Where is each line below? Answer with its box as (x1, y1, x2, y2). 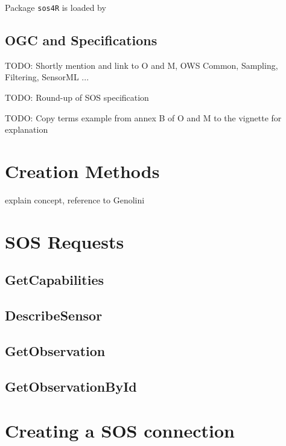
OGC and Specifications (5, 31, 157, 49)
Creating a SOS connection (5, 418, 235, 443)
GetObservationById (5, 377, 137, 395)
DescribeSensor (5, 306, 103, 325)
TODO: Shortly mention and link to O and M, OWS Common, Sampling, (5, 59, 278, 71)
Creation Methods (5, 159, 160, 183)
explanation (5, 123, 48, 136)
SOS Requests (5, 229, 124, 253)
